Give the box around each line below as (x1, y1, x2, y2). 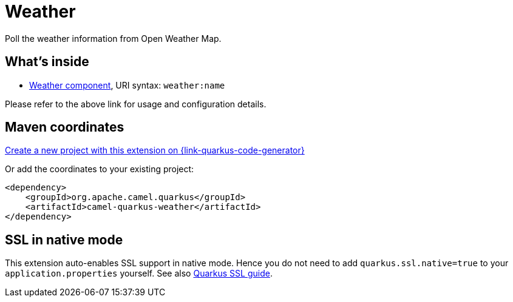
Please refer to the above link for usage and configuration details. (5, 98, 267, 109)
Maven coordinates (5, 119, 124, 135)
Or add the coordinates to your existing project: (5, 164, 194, 175)
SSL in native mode (5, 232, 123, 247)
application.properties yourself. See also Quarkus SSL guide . (5, 268, 273, 279)
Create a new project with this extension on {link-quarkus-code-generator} (5, 145, 305, 156)
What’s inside (5, 54, 89, 70)
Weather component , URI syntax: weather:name (29, 79, 225, 90)
